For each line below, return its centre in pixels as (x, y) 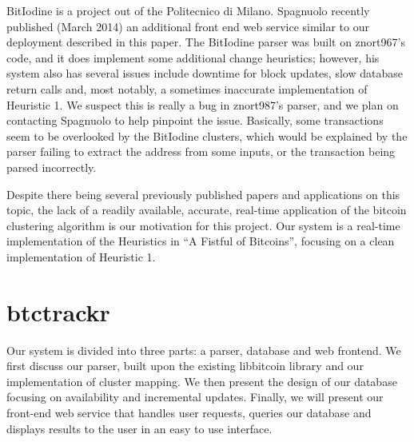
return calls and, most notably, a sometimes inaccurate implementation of (187, 88)
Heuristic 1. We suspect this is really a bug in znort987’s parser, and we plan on (203, 104)
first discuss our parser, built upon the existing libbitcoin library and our (185, 366)
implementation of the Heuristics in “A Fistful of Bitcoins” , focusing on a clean (201, 241)
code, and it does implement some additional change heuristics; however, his (193, 57)
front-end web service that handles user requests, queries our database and (189, 412)
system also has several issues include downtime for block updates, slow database (205, 73)
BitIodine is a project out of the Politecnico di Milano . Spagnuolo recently (188, 10)
